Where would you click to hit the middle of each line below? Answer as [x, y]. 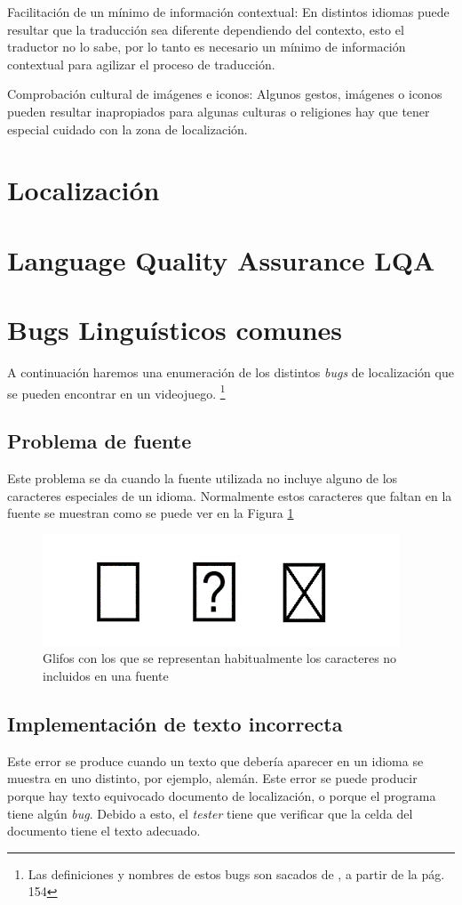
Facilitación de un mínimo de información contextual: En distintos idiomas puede [228, 12]
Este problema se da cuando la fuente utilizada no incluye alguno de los [203, 478]
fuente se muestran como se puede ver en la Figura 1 [151, 513]
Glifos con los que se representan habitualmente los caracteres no [220, 658]
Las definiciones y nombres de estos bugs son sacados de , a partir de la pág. [236, 873]
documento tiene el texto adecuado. [104, 831]
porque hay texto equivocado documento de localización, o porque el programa [222, 796]
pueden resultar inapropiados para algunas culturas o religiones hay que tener [219, 111]
